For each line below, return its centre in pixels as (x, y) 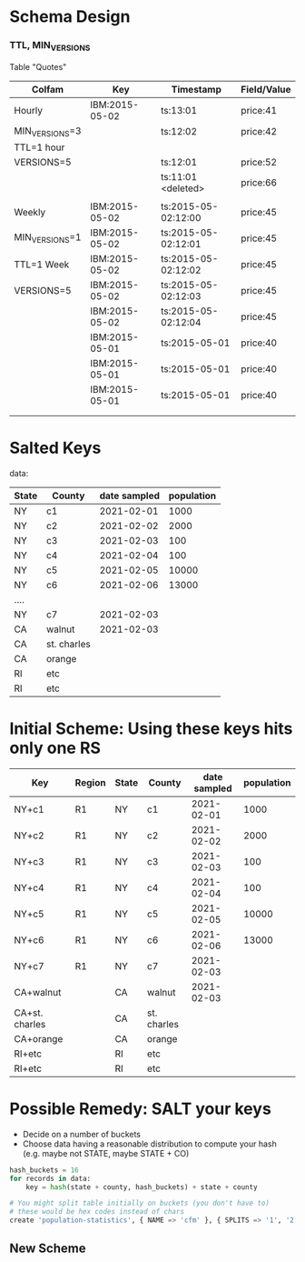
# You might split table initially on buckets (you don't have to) (140, 1203)
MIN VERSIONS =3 (48, 131)
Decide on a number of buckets (82, 1134)
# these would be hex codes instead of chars (97, 1212)
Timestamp (197, 89)
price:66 (259, 182)
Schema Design (70, 17)
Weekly (30, 212)
